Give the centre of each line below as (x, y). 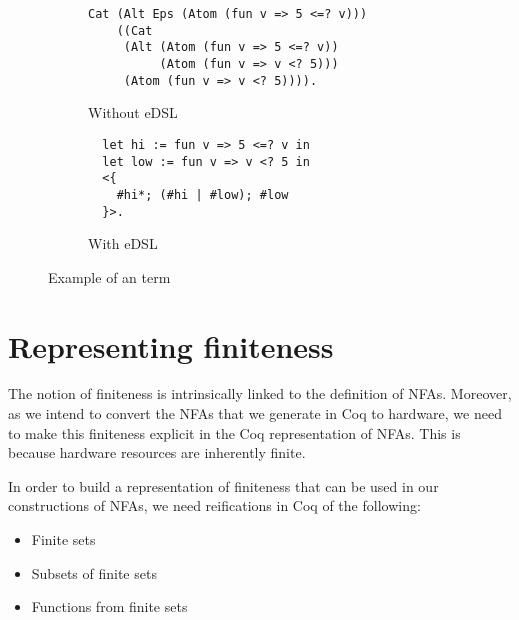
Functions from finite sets (109, 606)
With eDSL (123, 243)
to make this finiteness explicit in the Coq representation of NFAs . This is (234, 432)
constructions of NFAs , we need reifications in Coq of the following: (214, 505)
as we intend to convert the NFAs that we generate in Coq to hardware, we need (255, 413)
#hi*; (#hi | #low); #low (202, 194)
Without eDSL (133, 112)
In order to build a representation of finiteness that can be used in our (223, 485)
